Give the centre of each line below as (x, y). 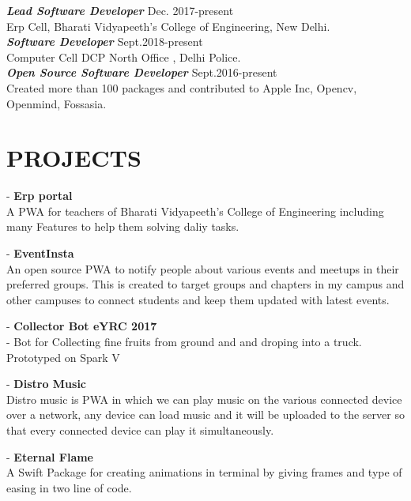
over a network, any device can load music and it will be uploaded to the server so (205, 414)
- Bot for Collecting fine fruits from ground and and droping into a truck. (184, 342)
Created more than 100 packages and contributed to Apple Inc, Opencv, (182, 87)
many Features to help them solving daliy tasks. (123, 226)
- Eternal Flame (50, 456)
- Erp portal (40, 196)
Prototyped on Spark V (63, 357)
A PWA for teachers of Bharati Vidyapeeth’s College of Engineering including (195, 211)
